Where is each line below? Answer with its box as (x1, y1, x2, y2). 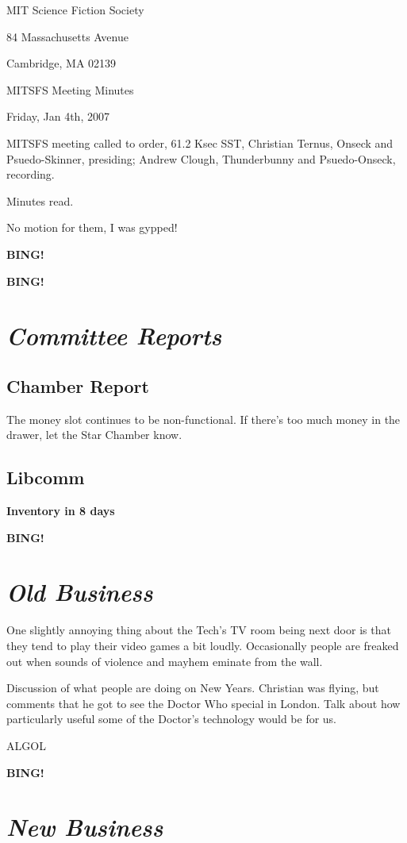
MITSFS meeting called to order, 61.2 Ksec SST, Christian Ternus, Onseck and (6, 134, 394, 151)
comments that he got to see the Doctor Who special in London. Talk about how (6, 695, 401, 711)
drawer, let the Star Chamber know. (6, 426, 182, 443)
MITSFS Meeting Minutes (6, 81, 134, 98)
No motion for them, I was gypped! (6, 219, 178, 236)
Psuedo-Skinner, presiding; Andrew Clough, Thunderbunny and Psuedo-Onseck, (6, 150, 396, 167)
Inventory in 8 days (6, 502, 115, 519)
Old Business (6, 575, 153, 609)
